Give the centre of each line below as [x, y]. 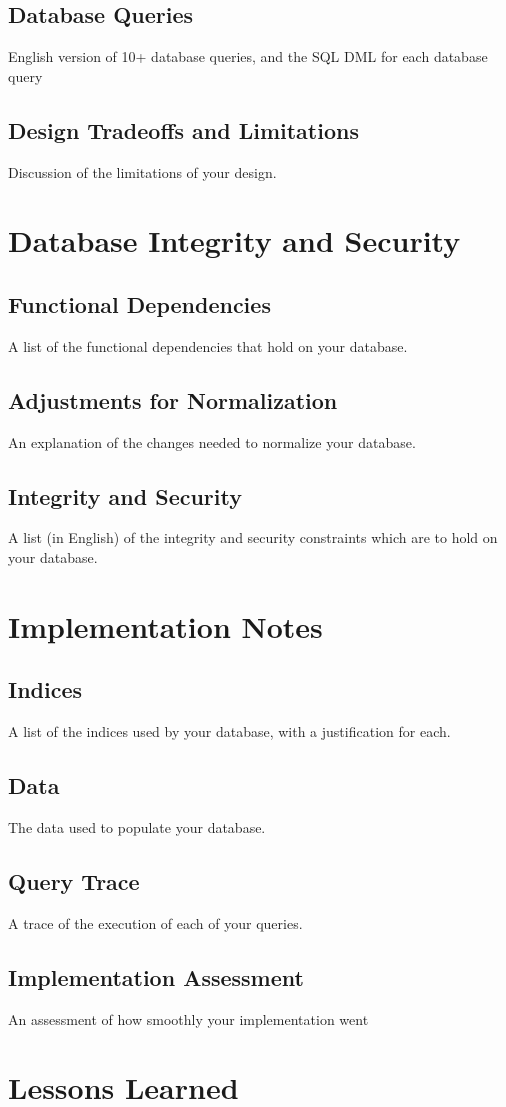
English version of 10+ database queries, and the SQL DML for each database [248, 56]
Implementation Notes [165, 625]
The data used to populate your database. [137, 826]
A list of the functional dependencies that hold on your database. [208, 345]
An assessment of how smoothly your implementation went [188, 1018]
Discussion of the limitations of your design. [142, 171]
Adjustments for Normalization [173, 399]
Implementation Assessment [156, 976]
